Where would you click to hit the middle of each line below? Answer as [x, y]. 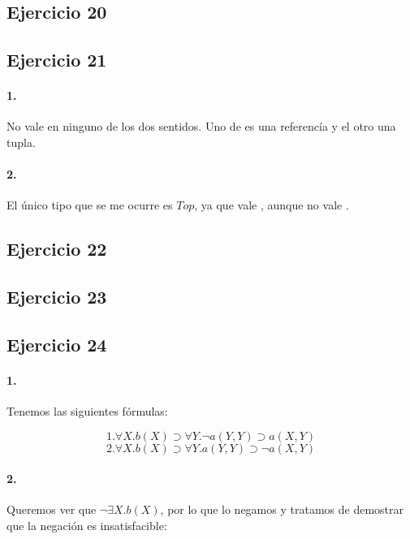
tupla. [21, 142]
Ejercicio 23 [57, 297]
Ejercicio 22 [57, 249]
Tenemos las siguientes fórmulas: [87, 411]
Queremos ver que [52, 509]
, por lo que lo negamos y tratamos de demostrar [282, 509]
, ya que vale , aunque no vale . [272, 205]
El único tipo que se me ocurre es [90, 205]
